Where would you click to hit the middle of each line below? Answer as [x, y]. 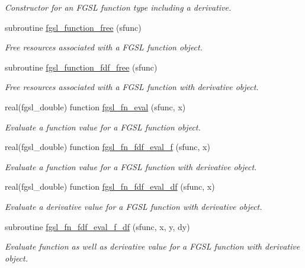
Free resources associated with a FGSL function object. [104, 47]
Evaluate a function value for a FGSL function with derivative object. [131, 166]
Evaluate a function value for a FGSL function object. [103, 127]
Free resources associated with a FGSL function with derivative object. [132, 87]
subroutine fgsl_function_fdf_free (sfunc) [81, 67]
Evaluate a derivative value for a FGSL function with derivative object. [134, 206]
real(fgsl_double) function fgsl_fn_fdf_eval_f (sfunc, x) [107, 147]
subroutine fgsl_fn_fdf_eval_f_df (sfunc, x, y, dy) [97, 226]
